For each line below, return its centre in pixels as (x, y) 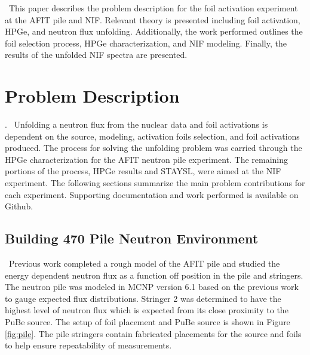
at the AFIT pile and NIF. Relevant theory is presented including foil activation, (153, 19)
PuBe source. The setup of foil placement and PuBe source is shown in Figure (148, 322)
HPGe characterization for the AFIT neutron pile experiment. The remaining (147, 159)
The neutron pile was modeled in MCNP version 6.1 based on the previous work (152, 287)
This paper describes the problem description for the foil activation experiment (153, 8)
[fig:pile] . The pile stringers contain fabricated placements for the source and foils (153, 333)
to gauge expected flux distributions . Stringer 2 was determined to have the (143, 298)
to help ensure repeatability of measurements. (88, 345)
